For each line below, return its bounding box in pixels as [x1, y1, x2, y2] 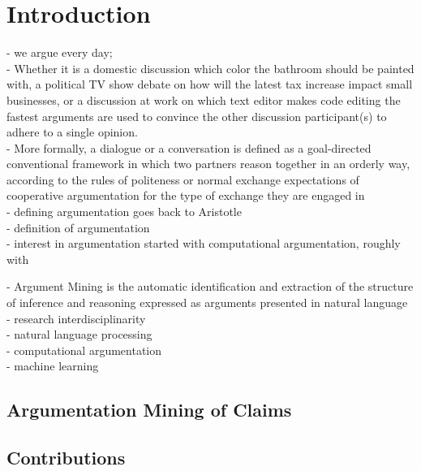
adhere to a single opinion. [6, 123, 138, 140]
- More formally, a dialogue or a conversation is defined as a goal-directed [6, 139, 372, 156]
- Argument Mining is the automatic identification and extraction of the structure [6, 278, 414, 295]
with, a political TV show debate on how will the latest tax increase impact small [6, 76, 413, 93]
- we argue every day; [6, 44, 113, 61]
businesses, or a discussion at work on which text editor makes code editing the [6, 91, 401, 108]
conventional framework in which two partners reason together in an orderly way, [6, 155, 410, 172]
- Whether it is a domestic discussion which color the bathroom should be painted [6, 59, 415, 76]
